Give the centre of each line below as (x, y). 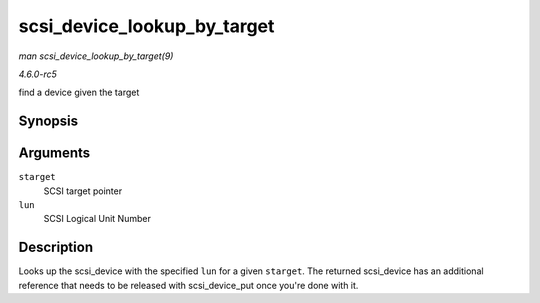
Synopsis (48, 121)
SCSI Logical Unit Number (97, 219)
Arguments (54, 153)
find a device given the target (79, 92)
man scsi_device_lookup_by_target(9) (96, 56)
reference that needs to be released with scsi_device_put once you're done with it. (188, 285)
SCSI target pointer (83, 191)
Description (56, 247)
